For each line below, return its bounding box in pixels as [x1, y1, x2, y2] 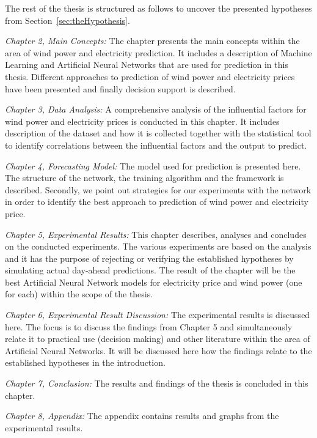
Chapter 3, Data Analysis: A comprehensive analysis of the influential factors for [5, 103, 307, 116]
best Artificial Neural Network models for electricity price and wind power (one [5, 275, 302, 288]
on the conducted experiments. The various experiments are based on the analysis [5, 240, 312, 253]
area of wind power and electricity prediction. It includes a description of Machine [5, 46, 312, 59]
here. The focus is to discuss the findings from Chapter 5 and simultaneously [5, 320, 293, 333]
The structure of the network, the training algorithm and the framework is [5, 171, 284, 184]
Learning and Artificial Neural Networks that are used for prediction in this [5, 58, 288, 71]
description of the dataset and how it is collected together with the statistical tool [5, 127, 312, 139]
